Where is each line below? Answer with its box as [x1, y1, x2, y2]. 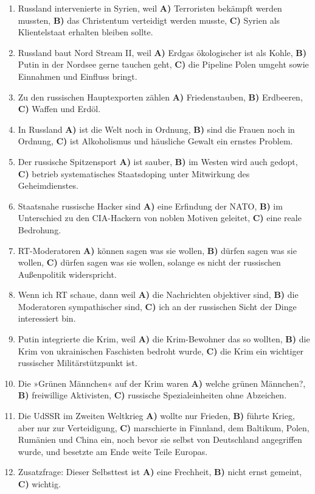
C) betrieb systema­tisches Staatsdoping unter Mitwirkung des [18, 167, 250, 180]
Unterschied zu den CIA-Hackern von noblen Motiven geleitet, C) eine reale [18, 211, 302, 224]
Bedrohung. [18, 223, 61, 236]
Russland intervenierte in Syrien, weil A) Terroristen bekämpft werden [18, 2, 282, 14]
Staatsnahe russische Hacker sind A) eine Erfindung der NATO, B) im [18, 199, 283, 212]
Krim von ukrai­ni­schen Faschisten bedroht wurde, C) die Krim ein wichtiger [18, 344, 304, 357]
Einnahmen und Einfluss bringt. [18, 69, 137, 82]
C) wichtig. [18, 478, 61, 490]
